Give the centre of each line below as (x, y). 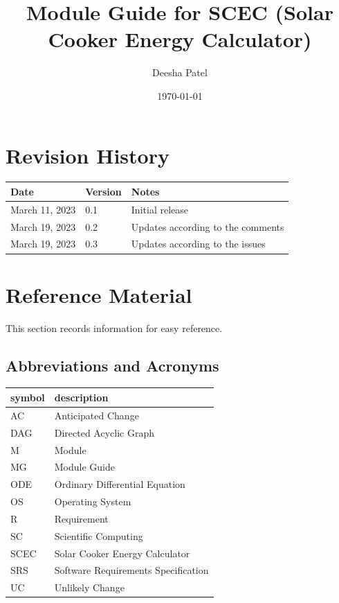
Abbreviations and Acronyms (112, 365)
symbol (28, 397)
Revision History (88, 155)
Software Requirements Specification (131, 570)
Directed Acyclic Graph (104, 432)
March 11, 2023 (43, 209)
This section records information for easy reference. (114, 327)
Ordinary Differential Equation (120, 484)
